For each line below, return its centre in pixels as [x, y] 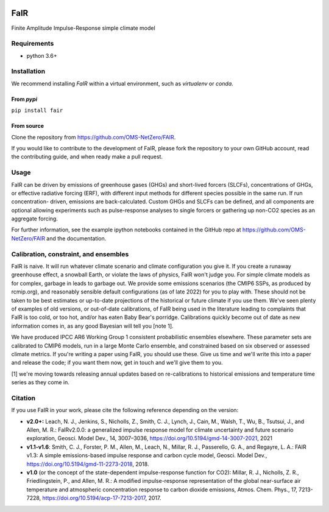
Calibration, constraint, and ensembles [70, 254]
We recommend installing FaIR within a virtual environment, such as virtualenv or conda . [122, 83]
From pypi [24, 99]
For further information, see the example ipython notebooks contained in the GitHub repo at [126, 230]
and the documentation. [76, 238]
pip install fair [37, 110]
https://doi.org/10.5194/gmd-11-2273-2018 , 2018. [88, 464]
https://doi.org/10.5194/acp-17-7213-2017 [94, 498]
